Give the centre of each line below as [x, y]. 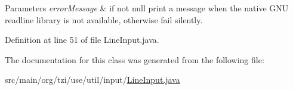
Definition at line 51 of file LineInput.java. [82, 40]
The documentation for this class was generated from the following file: [135, 59]
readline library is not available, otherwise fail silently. [104, 19]
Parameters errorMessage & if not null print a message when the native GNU [147, 8]
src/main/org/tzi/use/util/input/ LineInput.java [92, 80]
